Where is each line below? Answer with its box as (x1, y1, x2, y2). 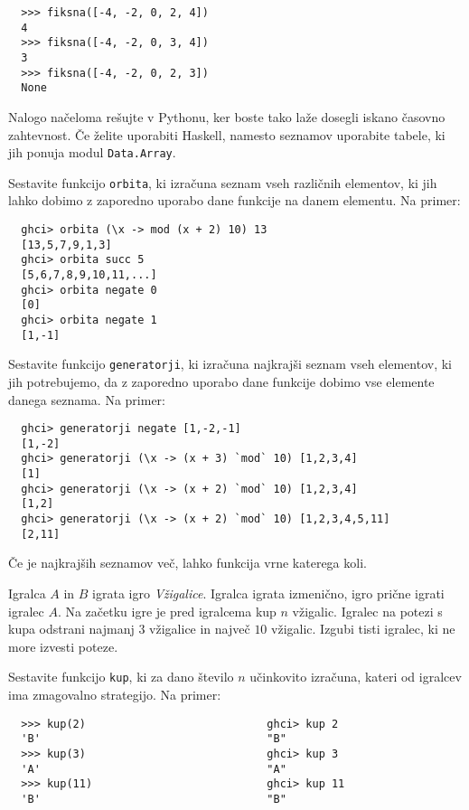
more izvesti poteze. (8, 636, 118, 655)
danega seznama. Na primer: (8, 390, 165, 409)
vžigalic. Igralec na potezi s (292, 601, 443, 620)
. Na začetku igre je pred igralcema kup (57, 601, 277, 620)
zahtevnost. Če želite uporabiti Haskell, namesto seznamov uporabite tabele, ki (8, 125, 446, 144)
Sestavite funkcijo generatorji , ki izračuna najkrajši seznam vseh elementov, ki (8, 354, 452, 373)
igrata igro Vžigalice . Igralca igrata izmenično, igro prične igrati (92, 583, 445, 602)
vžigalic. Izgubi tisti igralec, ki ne (271, 619, 455, 638)
